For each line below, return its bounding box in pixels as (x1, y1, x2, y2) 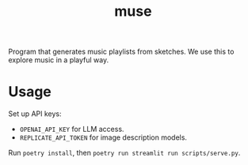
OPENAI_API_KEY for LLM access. (19, 125, 124, 134)
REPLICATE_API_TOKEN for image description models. (19, 133, 188, 142)
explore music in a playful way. (8, 55, 109, 65)
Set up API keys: (8, 109, 62, 118)
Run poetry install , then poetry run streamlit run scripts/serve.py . (8, 148, 241, 158)
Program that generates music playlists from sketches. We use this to (8, 47, 235, 57)
